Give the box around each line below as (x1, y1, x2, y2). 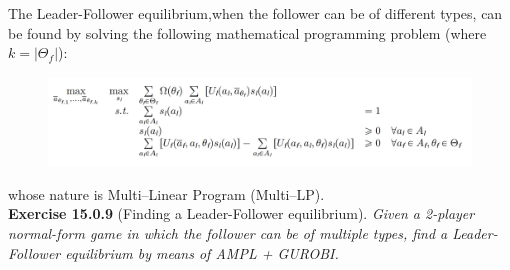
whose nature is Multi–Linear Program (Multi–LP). (8, 183, 325, 204)
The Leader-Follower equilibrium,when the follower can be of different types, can (8, 3, 503, 23)
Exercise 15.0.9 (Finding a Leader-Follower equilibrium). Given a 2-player (8, 203, 475, 224)
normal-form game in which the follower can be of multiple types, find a (8, 223, 448, 243)
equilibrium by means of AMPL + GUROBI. (65, 242, 339, 263)
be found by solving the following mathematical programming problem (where (8, 22, 487, 43)
